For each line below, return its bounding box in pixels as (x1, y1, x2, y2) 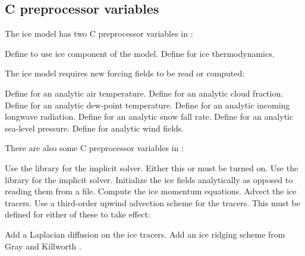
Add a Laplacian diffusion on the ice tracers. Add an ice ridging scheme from (5, 228, 285, 240)
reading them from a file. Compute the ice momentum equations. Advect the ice (5, 185, 297, 197)
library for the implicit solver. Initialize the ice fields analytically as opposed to (5, 173, 293, 185)
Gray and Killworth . (5, 239, 81, 252)
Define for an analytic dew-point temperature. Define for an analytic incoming (5, 98, 290, 111)
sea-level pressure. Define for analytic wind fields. (5, 121, 184, 134)
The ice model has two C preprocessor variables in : (5, 27, 193, 40)
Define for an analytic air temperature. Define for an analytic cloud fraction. (5, 87, 284, 99)
